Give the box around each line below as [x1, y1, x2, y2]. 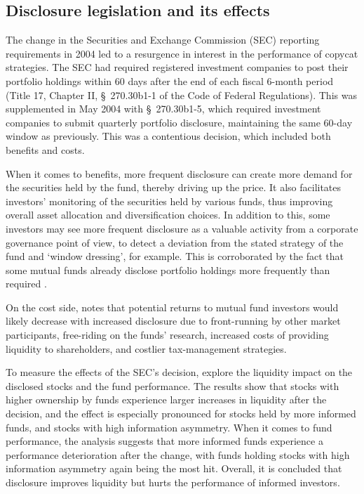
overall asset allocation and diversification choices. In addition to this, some [6, 207, 330, 222]
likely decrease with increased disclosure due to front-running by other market [6, 313, 341, 328]
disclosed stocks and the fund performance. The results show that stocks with [6, 378, 339, 393]
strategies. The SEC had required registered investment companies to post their [6, 60, 349, 74]
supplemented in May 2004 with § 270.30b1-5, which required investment [6, 101, 321, 116]
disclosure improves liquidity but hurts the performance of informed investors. [6, 475, 340, 490]
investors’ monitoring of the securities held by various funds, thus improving [6, 193, 333, 208]
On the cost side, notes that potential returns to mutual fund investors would [6, 299, 339, 314]
